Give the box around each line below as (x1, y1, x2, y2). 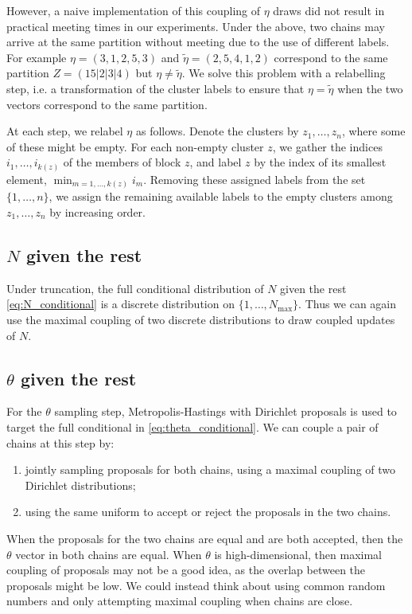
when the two (337, 80, 403, 96)
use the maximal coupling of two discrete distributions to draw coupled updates (6, 311, 395, 327)
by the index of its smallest (254, 154, 387, 170)
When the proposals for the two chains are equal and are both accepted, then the (6, 530, 403, 546)
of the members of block (63, 154, 181, 170)
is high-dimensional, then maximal (214, 546, 382, 562)
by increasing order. (49, 203, 146, 220)
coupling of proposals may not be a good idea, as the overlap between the (6, 561, 366, 578)
